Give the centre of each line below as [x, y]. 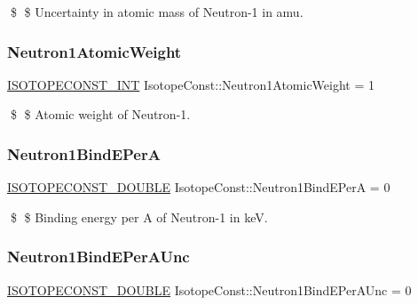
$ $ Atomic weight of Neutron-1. [100, 114]
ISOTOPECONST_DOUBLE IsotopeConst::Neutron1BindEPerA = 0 [199, 187]
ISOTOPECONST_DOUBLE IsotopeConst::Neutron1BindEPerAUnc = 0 [209, 289]
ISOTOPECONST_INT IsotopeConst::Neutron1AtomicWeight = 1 [191, 84]
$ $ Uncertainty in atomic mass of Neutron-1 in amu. [157, 12]
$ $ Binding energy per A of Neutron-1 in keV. [139, 217]
